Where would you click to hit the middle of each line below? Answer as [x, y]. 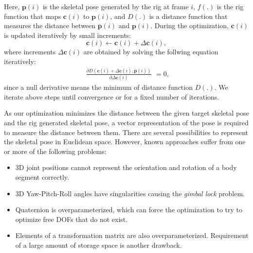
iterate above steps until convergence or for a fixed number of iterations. [112, 96]
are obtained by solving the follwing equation [151, 52]
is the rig [230, 6]
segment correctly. [42, 177]
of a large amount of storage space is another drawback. [99, 245]
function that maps [33, 16]
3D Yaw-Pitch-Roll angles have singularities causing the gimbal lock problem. [130, 193]
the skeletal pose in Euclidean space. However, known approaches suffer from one [125, 142]
